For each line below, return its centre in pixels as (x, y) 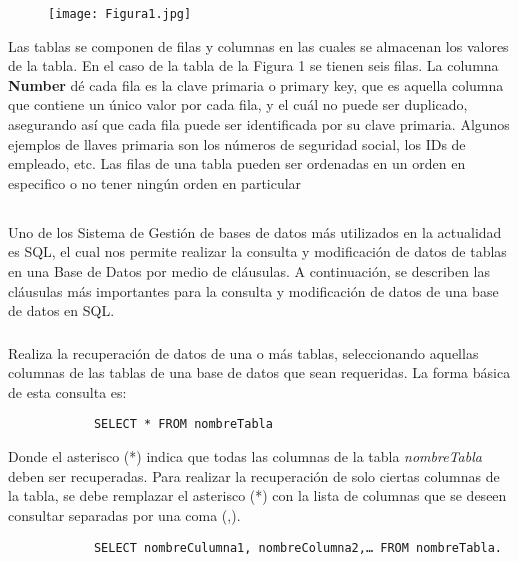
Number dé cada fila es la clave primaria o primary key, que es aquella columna (256, 84)
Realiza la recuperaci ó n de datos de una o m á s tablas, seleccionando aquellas (243, 352)
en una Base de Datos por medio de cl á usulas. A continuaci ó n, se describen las (249, 270)
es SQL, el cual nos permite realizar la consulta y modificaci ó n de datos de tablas (257, 251)
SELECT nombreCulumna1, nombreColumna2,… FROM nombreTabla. (297, 547)
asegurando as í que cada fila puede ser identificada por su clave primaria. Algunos (259, 124)
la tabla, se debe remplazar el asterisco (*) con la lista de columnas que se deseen (257, 495)
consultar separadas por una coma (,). (124, 514)
